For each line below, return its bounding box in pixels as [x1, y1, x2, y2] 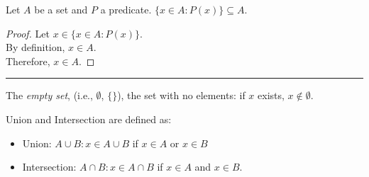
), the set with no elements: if [117, 88, 246, 103]
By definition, [6, 40, 65, 55]
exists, [258, 88, 285, 103]
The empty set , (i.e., [6, 88, 93, 103]
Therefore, [6, 53, 50, 68]
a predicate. [100, 2, 152, 16]
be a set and [34, 2, 88, 16]
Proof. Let [6, 25, 50, 40]
